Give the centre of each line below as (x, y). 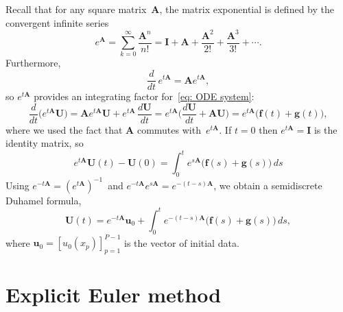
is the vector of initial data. (182, 242)
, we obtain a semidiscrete (268, 185)
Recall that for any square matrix (76, 9)
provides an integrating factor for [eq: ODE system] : (144, 96)
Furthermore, (33, 63)
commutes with (169, 129)
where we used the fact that (64, 129)
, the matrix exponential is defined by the (247, 9)
